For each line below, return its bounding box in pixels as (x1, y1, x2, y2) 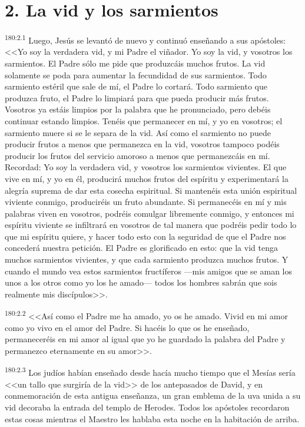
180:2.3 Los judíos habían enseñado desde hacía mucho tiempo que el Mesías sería (5, 365, 296, 379)
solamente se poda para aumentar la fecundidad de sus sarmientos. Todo (5, 68, 267, 81)
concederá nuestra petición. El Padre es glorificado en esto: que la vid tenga (5, 241, 278, 254)
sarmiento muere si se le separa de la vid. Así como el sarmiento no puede (5, 126, 271, 138)
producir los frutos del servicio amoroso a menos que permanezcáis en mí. (5, 149, 270, 161)
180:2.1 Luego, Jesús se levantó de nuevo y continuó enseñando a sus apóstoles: (5, 32, 286, 46)
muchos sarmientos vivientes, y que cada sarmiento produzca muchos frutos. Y (5, 253, 289, 266)
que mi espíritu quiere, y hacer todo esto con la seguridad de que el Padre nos (5, 230, 286, 242)
